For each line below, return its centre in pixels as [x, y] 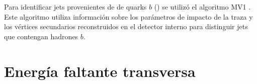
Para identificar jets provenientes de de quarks [75, 7]
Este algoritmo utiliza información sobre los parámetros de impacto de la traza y [128, 16]
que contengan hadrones [41, 36]
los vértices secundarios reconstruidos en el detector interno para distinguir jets [126, 26]
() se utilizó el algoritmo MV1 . [202, 7]
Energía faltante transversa [100, 71]
